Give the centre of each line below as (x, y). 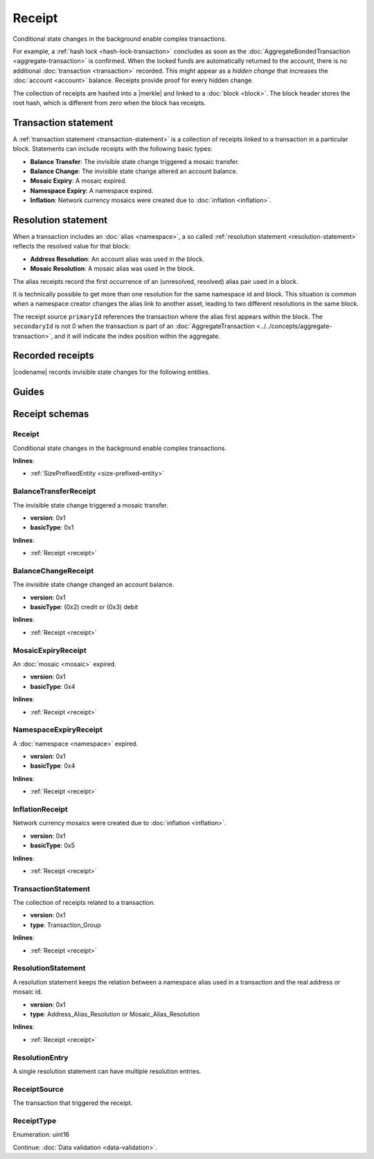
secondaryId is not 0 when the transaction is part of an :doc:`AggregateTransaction (134, 326)
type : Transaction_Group (66, 925)
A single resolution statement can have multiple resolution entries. (107, 1071)
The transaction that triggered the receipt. (73, 1103)
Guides (29, 392)
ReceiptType (35, 1120)
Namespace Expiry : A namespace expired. (92, 190)
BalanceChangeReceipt (53, 570)
